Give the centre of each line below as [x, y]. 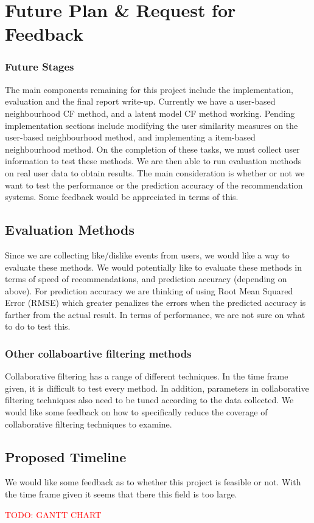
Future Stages [40, 67]
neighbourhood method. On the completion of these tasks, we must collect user [152, 149]
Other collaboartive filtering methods [98, 353]
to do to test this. [38, 326]
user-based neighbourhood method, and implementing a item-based [130, 137]
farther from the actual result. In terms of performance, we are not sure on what [155, 314]
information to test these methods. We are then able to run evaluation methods [153, 161]
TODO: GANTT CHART [53, 514]
